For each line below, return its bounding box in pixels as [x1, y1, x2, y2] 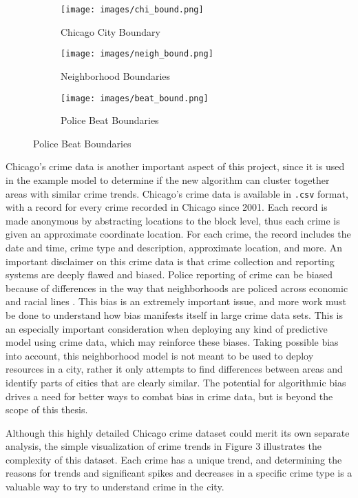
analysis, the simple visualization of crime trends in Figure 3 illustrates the [6, 439, 322, 453]
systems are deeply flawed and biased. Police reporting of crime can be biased [6, 267, 333, 282]
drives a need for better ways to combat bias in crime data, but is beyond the [6, 388, 333, 403]
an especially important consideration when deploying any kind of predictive [6, 321, 328, 335]
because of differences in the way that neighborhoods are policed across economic [6, 280, 348, 295]
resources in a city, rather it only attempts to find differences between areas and [6, 362, 343, 376]
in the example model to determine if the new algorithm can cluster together [6, 172, 330, 187]
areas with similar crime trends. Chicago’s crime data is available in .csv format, [6, 186, 348, 200]
